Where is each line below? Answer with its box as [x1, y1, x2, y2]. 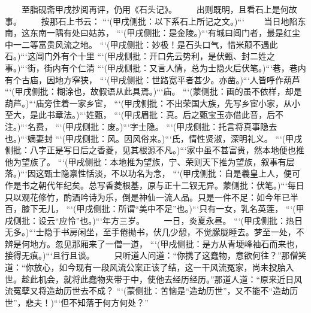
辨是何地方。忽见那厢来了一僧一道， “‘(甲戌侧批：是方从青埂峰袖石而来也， [5, 237, 303, 250]
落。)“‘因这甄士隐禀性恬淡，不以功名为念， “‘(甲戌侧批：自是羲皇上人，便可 [5, 167, 301, 180]
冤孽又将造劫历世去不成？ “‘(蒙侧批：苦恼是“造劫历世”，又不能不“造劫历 [13, 284, 298, 297]
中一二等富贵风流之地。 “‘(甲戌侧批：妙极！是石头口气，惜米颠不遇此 [5, 38, 278, 50]
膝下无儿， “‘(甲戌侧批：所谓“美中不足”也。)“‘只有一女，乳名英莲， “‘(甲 [21, 202, 304, 215]
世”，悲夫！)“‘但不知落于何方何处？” [5, 296, 149, 308]
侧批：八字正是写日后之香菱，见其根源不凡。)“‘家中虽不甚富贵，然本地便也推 [5, 144, 304, 156]
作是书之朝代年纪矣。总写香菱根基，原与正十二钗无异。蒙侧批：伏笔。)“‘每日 [5, 178, 304, 191]
